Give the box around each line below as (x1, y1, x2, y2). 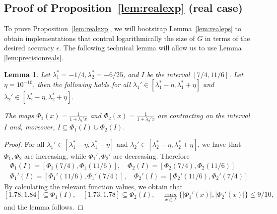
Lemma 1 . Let (4, 69, 50, 79)
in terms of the (205, 33, 250, 43)
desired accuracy (4, 43, 54, 53)
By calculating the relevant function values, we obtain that (4, 181, 183, 191)
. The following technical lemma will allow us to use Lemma (59, 43, 242, 53)
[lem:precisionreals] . (4, 52, 64, 62)
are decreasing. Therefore (113, 151, 190, 161)
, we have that (198, 139, 241, 149)
